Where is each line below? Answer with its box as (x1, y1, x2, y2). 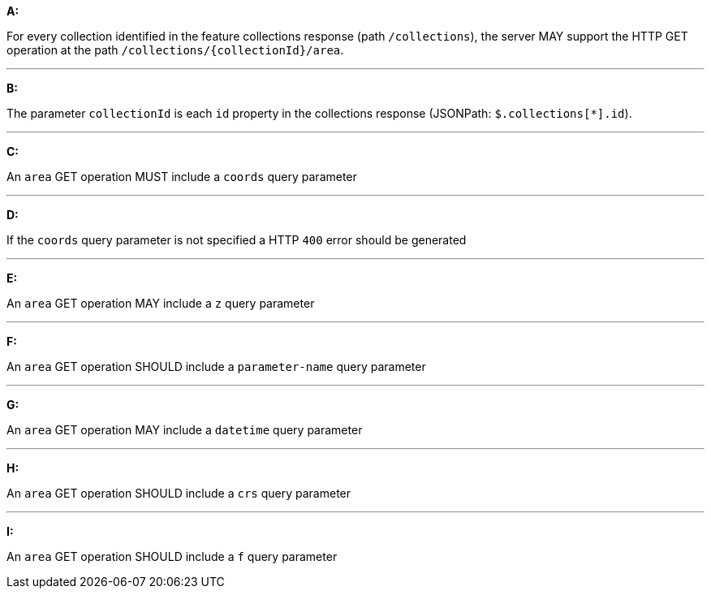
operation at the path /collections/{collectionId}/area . (6, 43, 344, 57)
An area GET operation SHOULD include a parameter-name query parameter (6, 360, 426, 373)
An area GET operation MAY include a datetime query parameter (6, 423, 363, 437)
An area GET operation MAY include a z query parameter (6, 296, 315, 310)
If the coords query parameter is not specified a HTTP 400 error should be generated (6, 233, 467, 247)
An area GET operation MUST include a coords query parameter (6, 170, 357, 183)
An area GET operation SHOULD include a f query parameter (6, 550, 338, 563)
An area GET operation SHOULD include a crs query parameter (6, 486, 351, 500)
